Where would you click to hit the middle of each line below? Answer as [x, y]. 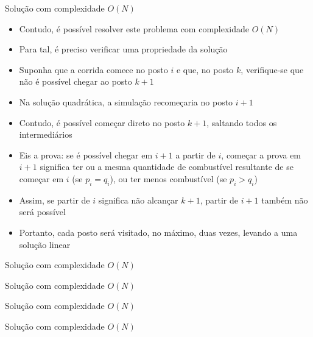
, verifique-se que [272, 69]
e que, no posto [205, 69]
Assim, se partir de [55, 200]
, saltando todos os [242, 122]
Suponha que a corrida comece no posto [93, 69]
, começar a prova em [261, 154]
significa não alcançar [138, 200]
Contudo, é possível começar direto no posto [102, 122]
